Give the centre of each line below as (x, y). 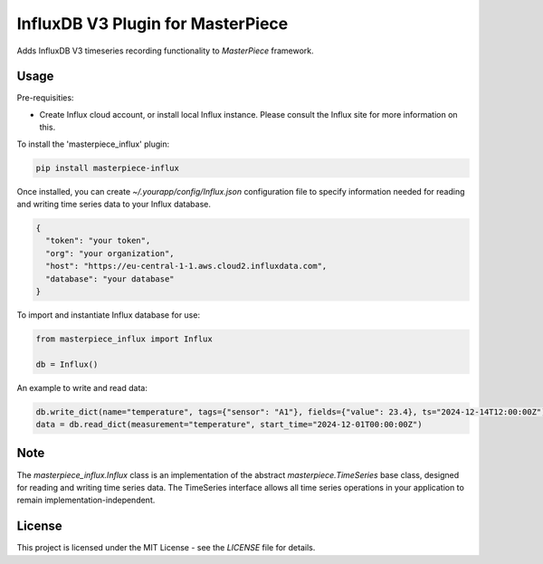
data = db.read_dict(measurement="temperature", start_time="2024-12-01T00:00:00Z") (229, 425)
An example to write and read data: (82, 387)
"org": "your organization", (110, 253)
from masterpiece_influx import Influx (124, 339)
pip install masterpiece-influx (108, 168)
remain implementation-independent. (86, 500)
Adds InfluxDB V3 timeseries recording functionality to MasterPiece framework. (165, 51)
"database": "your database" (110, 279)
